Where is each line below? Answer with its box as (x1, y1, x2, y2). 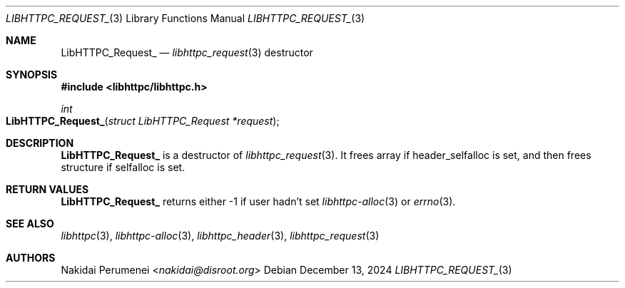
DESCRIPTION (6, 137, 74, 149)
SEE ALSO (6, 217, 54, 230)
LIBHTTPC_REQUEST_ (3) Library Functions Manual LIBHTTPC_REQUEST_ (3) (6, 12, 365, 24)
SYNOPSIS (6, 68, 58, 81)
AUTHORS (6, 252, 56, 264)
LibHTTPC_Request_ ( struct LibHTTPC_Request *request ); (6, 115, 280, 127)
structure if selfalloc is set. (61, 161, 186, 173)
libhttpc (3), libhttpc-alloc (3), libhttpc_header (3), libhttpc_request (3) (61, 230, 380, 242)
